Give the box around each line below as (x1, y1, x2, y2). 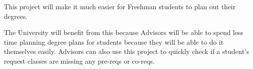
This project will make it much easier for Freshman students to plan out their (4, 1, 235, 11)
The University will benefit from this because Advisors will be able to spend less (4, 27, 243, 37)
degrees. (4, 11, 28, 21)
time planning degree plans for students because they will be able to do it (4, 36, 224, 47)
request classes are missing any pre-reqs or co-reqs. (4, 55, 155, 66)
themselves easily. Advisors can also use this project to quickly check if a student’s (4, 46, 250, 56)
